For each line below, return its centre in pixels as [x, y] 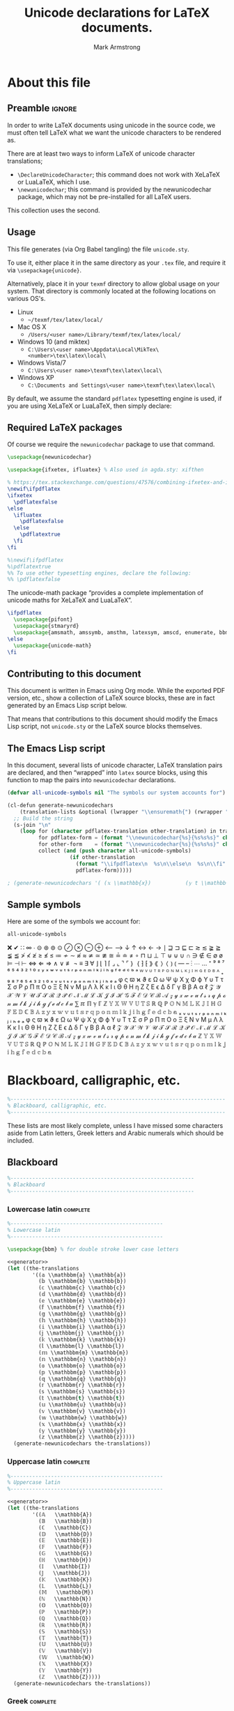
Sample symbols [44, 905]
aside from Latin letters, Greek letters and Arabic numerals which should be [116, 1133]
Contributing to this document [74, 674]
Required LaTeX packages [65, 427]
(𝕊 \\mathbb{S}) [65, 1631]
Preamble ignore [42, 109]
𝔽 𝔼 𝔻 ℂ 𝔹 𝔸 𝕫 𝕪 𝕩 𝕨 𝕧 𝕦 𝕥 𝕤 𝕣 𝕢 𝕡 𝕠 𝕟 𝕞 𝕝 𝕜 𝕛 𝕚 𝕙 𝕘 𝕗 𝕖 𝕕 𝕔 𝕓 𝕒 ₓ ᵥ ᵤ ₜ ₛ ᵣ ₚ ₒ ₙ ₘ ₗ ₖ [117, 1012]
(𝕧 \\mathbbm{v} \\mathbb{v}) [82, 1411]
